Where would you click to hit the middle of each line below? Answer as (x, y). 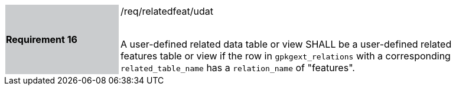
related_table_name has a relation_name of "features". (238, 68)
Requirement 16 (42, 39)
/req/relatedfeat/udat (167, 11)
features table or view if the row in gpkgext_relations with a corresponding (286, 56)
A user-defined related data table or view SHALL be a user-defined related (286, 44)
